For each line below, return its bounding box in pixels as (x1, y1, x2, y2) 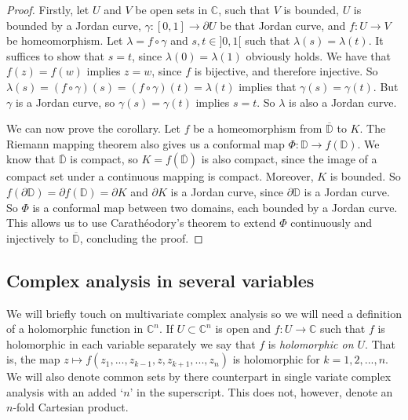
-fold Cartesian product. (13, 399, 129, 415)
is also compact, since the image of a (201, 151, 377, 167)
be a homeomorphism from (193, 120, 322, 137)
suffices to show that (6, 47, 105, 64)
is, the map (6, 351, 60, 367)
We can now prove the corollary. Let (6, 120, 180, 137)
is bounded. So (330, 168, 401, 184)
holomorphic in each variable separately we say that (6, 335, 256, 352)
